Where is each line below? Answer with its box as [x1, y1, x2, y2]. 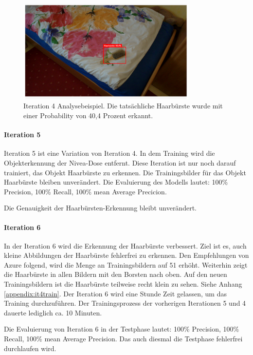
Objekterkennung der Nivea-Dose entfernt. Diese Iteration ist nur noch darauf [4, 157, 236, 167]
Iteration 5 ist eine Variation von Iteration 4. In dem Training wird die [4, 148, 215, 158]
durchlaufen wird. [4, 343, 56, 353]
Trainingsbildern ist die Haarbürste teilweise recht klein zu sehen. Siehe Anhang [4, 279, 242, 289]
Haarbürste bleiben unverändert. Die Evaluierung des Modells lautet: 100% [4, 177, 228, 187]
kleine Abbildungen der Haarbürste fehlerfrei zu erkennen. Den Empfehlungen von [4, 250, 249, 260]
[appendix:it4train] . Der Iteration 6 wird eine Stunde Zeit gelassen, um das [4, 288, 227, 298]
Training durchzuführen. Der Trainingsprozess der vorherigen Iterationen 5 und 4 [4, 298, 246, 308]
